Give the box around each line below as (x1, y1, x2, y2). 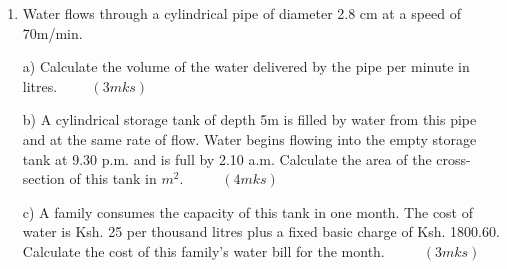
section (22, 168, 65, 189)
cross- (436, 148, 471, 169)
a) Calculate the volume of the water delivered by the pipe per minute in (22, 56, 470, 77)
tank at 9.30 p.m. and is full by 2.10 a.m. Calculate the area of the (22, 148, 432, 169)
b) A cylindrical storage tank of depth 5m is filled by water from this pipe (22, 109, 477, 130)
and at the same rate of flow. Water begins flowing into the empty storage (22, 128, 477, 149)
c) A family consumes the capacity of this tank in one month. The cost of (22, 201, 474, 222)
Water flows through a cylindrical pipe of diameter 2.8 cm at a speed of (22, 3, 461, 23)
